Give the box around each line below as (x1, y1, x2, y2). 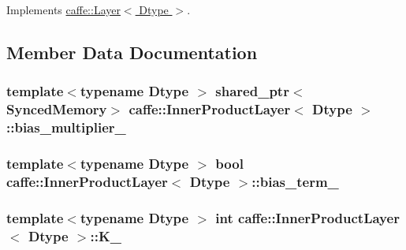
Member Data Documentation (6, 39, 258, 64)
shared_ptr (215, 81, 289, 101)
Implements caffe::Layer (6, 2, 121, 17)
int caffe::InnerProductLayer (215, 207, 400, 227)
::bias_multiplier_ (6, 118, 126, 137)
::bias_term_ (251, 171, 339, 191)
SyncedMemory (6, 99, 107, 119)
